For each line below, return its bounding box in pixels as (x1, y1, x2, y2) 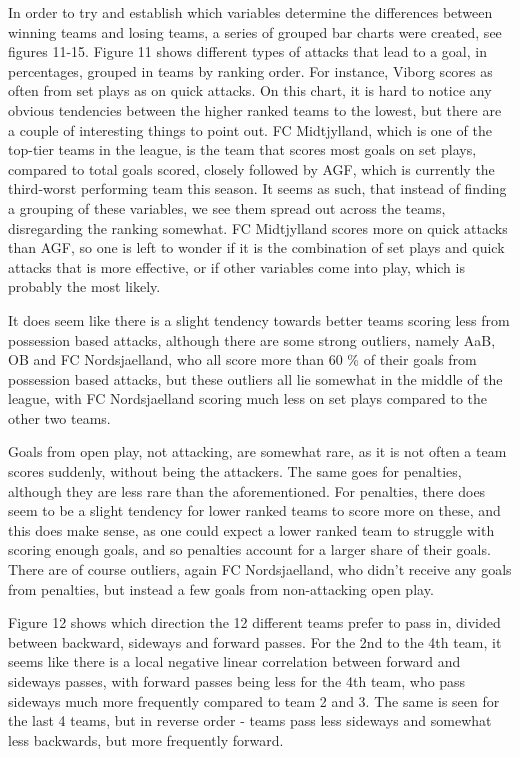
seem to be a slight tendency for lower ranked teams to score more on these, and (8, 500, 501, 521)
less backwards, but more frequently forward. (8, 729, 284, 750)
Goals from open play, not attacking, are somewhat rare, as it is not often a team (8, 441, 507, 462)
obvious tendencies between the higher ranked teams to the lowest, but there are (8, 99, 502, 120)
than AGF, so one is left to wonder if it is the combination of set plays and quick (8, 237, 505, 258)
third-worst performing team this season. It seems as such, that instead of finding (8, 178, 507, 199)
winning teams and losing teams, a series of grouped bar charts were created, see (8, 21, 502, 42)
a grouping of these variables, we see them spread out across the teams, (8, 197, 446, 218)
